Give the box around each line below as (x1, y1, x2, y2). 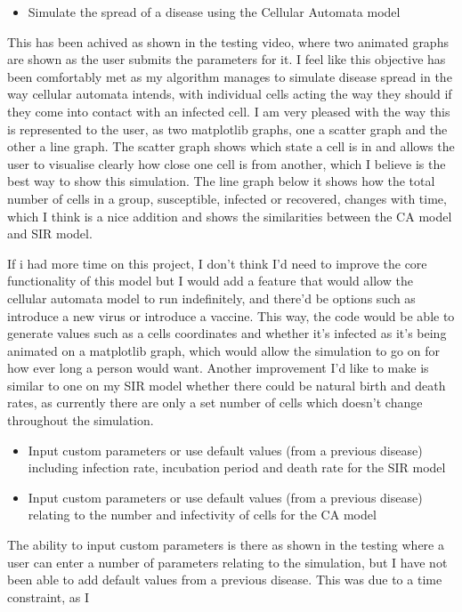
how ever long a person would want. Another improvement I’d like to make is (7, 358, 429, 377)
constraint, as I (7, 587, 89, 606)
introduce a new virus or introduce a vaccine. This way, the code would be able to (7, 306, 455, 325)
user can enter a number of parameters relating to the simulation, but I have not (7, 552, 448, 571)
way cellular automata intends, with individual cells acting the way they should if (7, 85, 452, 103)
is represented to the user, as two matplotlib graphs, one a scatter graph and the (7, 119, 448, 138)
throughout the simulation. (7, 411, 154, 430)
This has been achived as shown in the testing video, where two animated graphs (7, 32, 449, 51)
